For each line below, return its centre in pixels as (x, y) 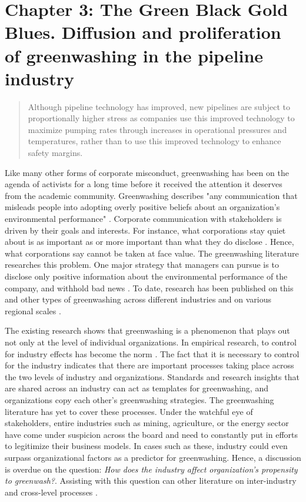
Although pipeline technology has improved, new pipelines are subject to (159, 106)
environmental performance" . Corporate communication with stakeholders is (143, 219)
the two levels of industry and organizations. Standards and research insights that (152, 376)
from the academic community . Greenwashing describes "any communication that (151, 195)
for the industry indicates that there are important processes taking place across (149, 365)
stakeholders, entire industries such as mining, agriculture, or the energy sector (147, 423)
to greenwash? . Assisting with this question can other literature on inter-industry (151, 481)
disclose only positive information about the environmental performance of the (146, 276)
